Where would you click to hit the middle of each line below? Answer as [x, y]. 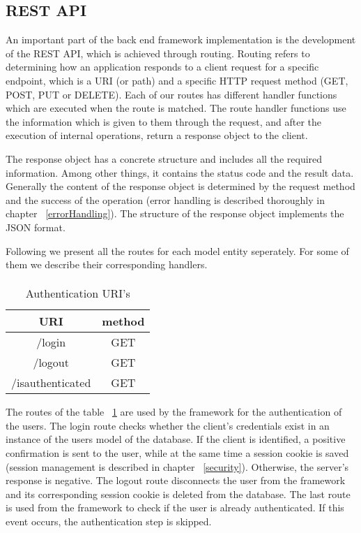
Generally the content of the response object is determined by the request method [180, 186]
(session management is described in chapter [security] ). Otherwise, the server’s [177, 466]
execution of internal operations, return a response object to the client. [157, 135]
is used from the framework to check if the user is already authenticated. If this [175, 508]
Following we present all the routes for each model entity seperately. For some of [177, 250]
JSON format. [36, 227]
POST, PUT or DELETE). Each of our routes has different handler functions [171, 94]
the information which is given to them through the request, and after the [163, 121]
